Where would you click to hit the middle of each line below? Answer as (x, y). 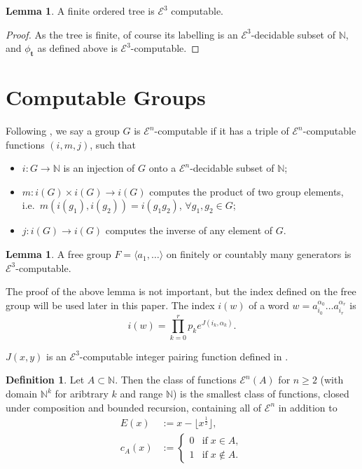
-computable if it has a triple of (222, 131)
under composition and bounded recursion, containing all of (134, 407)
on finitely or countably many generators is (259, 254)
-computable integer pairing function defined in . (184, 356)
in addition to (308, 407)
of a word (269, 305)
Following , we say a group (63, 131)
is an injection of (99, 168)
